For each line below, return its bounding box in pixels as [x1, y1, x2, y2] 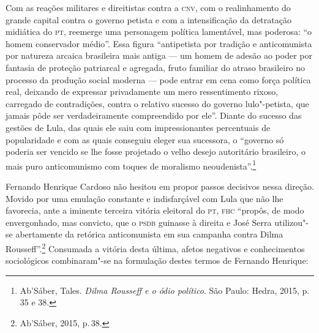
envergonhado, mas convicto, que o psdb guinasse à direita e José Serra [6, 215, 272, 228]
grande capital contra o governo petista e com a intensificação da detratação [6, 13, 291, 26]
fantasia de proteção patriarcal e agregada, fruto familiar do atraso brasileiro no [6, 61, 306, 73]
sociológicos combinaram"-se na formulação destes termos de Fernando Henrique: [6, 254, 309, 267]
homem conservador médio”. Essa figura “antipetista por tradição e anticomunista [6, 37, 312, 50]
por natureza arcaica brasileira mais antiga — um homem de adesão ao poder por [6, 49, 312, 62]
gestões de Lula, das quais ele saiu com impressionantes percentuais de [6, 121, 271, 133]
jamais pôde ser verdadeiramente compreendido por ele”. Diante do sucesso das [6, 109, 302, 122]
